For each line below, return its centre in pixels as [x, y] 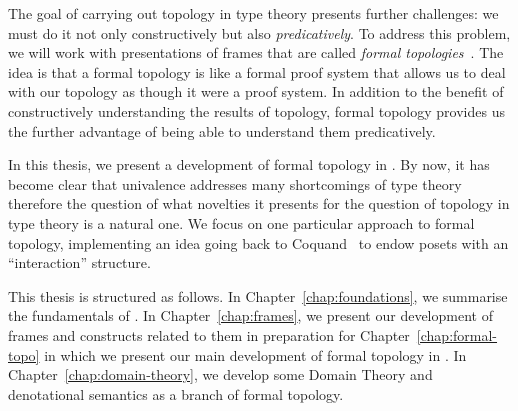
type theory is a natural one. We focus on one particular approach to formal [241, 222]
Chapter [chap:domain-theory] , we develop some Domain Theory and [220, 374]
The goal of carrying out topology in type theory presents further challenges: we [253, 13]
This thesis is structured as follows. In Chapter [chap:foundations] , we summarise [258, 295]
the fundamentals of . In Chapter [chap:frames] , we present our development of [250, 315]
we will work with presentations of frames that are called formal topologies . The [256, 52]
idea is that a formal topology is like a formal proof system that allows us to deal [257, 71]
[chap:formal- [457, 334]
